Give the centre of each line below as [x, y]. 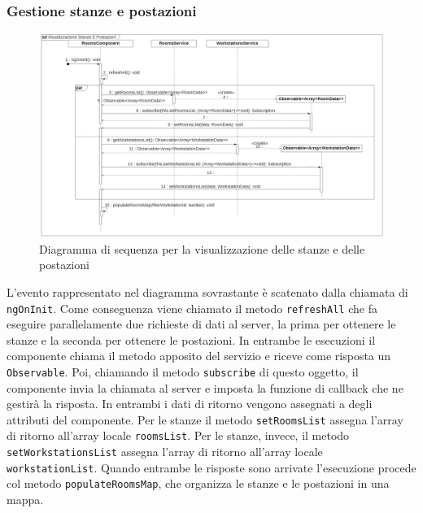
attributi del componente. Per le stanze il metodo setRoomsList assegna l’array [205, 419]
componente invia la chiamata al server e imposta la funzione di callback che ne [205, 387]
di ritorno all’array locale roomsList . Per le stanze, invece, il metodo [178, 435]
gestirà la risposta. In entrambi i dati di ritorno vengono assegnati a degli [190, 404]
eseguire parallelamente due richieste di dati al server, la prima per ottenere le [201, 324]
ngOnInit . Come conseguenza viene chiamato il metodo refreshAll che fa [192, 308]
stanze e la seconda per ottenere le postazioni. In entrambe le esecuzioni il [191, 339]
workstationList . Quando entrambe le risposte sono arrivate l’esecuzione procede [211, 467]
